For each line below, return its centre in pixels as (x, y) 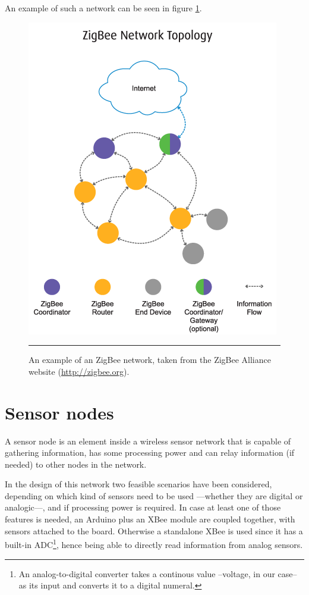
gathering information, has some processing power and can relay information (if (150, 452)
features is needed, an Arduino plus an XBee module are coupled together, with (150, 519)
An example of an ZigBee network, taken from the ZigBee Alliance (150, 360)
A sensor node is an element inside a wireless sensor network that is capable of (148, 441)
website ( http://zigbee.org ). (79, 371)
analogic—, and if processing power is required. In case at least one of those (143, 507)
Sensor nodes (59, 412)
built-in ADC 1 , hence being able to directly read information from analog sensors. (154, 544)
